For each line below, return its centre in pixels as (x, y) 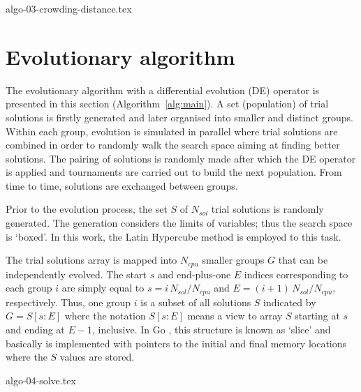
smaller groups (233, 260)
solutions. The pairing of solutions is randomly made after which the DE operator (181, 158)
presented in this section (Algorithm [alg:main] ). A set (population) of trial (167, 104)
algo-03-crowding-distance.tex (69, 8)
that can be (303, 260)
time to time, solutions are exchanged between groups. (122, 185)
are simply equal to (103, 288)
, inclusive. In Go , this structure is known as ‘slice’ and (211, 329)
